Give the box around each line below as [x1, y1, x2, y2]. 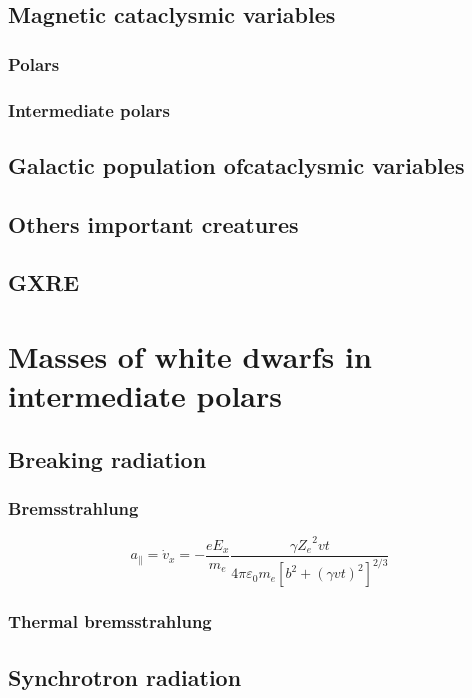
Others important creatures [8, 208, 299, 239]
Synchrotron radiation [8, 661, 242, 692]
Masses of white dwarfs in [8, 336, 372, 376]
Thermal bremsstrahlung [8, 609, 212, 634]
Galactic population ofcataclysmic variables [8, 149, 465, 180]
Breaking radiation [8, 443, 207, 474]
